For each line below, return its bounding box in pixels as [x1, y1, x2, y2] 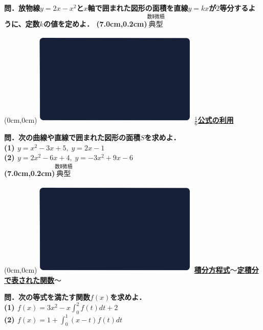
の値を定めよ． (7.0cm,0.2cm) [43, 18, 147, 29]
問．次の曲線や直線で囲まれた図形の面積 [4, 132, 140, 143]
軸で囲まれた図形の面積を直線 [87, 3, 188, 13]
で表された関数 [4, 274, 54, 285]
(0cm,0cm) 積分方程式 [4, 264, 230, 275]
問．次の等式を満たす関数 [4, 292, 90, 302]
